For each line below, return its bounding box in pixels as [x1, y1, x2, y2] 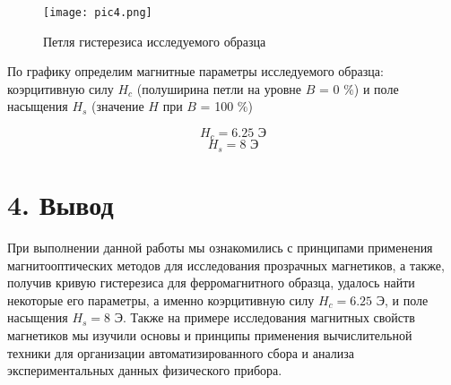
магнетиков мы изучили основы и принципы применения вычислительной [7, 326, 412, 345]
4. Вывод [7, 186, 114, 223]
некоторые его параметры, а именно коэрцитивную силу [7, 290, 315, 309]
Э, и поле [376, 290, 429, 309]
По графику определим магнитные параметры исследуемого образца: [7, 62, 384, 81]
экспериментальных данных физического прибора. [7, 361, 282, 380]
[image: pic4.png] [43, 6, 152, 19]
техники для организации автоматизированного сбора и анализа [7, 343, 354, 362]
